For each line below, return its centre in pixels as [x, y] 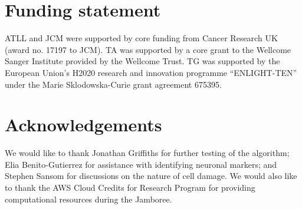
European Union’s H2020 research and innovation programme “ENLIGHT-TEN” [151, 72]
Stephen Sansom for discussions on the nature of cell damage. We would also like [151, 176]
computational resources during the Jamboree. [88, 199]
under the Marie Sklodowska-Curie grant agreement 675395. [113, 84]
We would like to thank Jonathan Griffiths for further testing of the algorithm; [147, 153]
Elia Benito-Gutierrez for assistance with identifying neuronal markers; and [141, 164]
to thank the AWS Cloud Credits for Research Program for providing [130, 187]
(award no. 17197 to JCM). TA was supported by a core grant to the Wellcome [148, 49]
